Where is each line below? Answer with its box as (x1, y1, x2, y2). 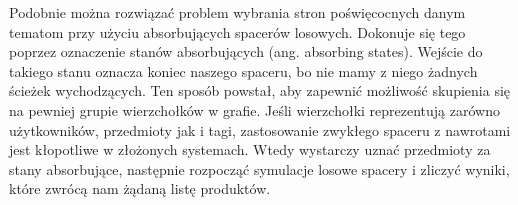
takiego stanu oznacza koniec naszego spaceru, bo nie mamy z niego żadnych (9, 60, 478, 81)
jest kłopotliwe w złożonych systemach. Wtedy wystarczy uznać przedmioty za (9, 139, 491, 160)
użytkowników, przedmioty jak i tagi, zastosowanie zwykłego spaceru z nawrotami (9, 119, 511, 140)
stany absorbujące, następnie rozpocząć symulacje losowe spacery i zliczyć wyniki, (9, 158, 510, 179)
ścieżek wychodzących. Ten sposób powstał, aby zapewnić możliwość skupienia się (9, 80, 511, 101)
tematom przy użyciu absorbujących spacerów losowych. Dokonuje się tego (9, 21, 466, 42)
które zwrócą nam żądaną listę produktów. (9, 178, 271, 199)
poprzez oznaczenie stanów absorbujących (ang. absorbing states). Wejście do (9, 41, 483, 62)
